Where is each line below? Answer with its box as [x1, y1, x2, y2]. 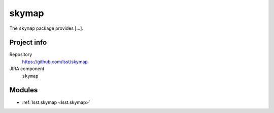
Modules [9, 86, 38, 94]
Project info [9, 38, 47, 47]
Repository [9, 51, 32, 58]
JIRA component [9, 66, 45, 72]
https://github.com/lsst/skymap [22, 59, 88, 65]
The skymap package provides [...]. [9, 25, 84, 31]
